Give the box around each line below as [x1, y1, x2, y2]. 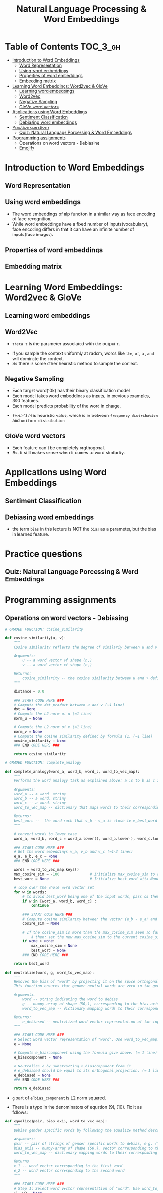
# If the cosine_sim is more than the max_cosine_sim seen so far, [22, 930, 162, 935]
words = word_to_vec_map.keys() [14, 868, 79, 872]
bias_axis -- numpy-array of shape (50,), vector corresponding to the [14, 1146, 162, 1151]
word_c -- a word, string [14, 800, 66, 806]
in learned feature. [12, 531, 49, 537]
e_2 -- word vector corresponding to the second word [14, 1168, 125, 1173]
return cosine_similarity [14, 752, 66, 757]
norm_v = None [14, 729, 42, 734]
